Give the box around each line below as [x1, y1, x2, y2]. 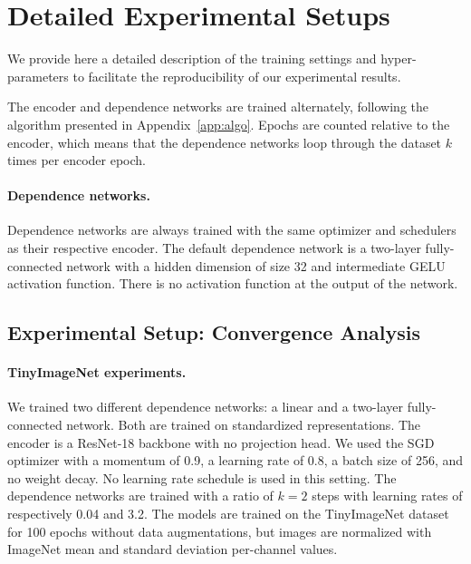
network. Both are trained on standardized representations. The [66, 415, 421, 434]
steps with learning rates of [312, 486, 463, 505]
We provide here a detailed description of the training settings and [7, 49, 377, 68]
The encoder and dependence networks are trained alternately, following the [7, 97, 429, 116]
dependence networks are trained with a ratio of [7, 486, 274, 505]
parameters [7, 66, 69, 85]
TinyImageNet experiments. [7, 363, 187, 382]
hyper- [380, 49, 417, 68]
